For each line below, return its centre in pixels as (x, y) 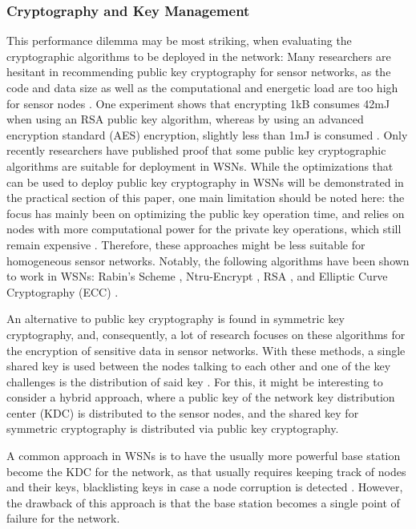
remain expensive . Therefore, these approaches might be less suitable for (186, 244)
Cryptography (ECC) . (63, 291)
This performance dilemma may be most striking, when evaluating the (179, 40)
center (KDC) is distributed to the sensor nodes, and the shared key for (183, 412)
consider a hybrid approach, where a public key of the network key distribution (201, 397)
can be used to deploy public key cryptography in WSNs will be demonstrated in (205, 182)
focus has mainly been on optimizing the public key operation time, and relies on (206, 213)
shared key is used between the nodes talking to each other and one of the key (199, 366)
